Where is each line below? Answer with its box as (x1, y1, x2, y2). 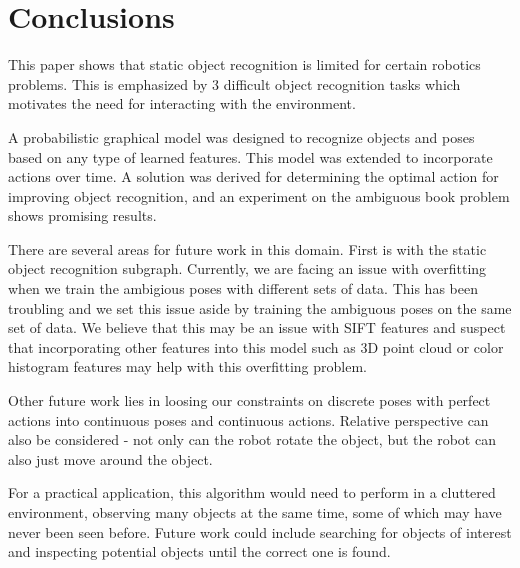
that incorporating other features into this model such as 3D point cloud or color (8, 336, 504, 357)
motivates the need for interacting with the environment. (8, 93, 356, 114)
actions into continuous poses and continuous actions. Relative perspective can (8, 409, 489, 430)
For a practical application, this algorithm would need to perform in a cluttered (8, 482, 496, 503)
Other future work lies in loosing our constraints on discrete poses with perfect (8, 390, 491, 411)
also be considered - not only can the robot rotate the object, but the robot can (8, 429, 496, 450)
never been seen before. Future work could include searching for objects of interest (8, 521, 512, 542)
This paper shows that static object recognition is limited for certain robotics (8, 54, 481, 75)
